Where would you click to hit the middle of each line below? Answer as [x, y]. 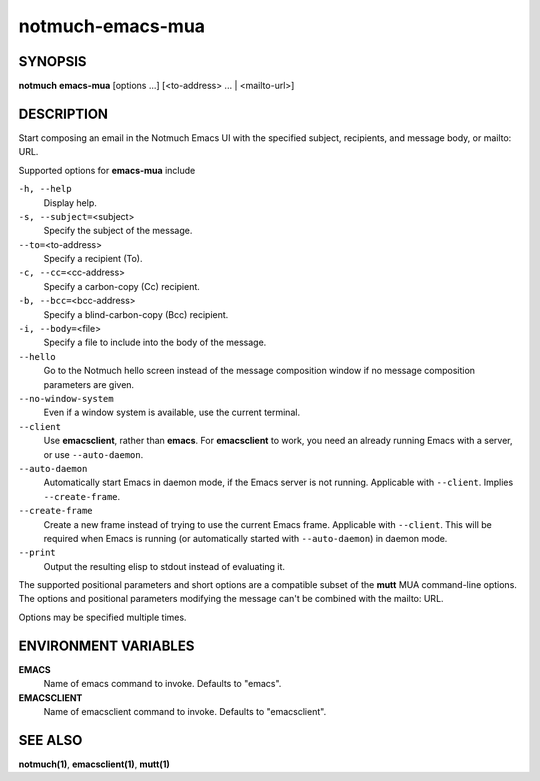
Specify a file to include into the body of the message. [155, 342]
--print [37, 553]
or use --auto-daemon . [93, 454]
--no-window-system [66, 398]
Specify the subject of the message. [118, 231]
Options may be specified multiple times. [102, 617]
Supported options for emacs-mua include [107, 170]
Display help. [70, 202]
